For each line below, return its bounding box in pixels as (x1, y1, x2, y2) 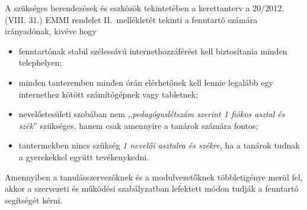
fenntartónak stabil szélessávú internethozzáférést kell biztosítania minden (18, 44, 287, 57)
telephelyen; (18, 56, 62, 69)
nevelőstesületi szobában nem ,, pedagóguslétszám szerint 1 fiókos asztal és (18, 108, 285, 120)
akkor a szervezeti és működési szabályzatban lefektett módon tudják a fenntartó (5, 182, 299, 195)
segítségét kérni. (5, 193, 63, 206)
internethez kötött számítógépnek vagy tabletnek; (18, 88, 199, 100)
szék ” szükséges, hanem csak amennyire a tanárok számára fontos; (18, 119, 258, 131)
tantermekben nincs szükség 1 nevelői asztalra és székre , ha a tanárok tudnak (18, 139, 300, 151)
